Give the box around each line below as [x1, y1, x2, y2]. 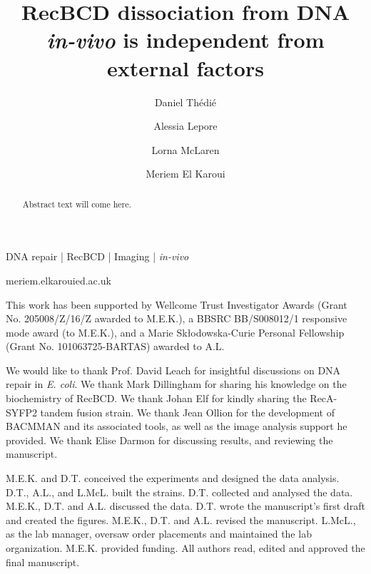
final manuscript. [6, 554, 80, 569]
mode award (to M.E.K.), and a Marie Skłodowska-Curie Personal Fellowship [6, 324, 345, 339]
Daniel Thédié [154, 94, 217, 109]
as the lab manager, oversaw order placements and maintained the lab [6, 526, 312, 541]
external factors [107, 53, 264, 82]
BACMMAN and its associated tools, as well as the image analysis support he [6, 419, 347, 434]
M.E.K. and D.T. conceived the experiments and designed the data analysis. [6, 471, 340, 486]
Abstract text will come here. [22, 198, 131, 210]
